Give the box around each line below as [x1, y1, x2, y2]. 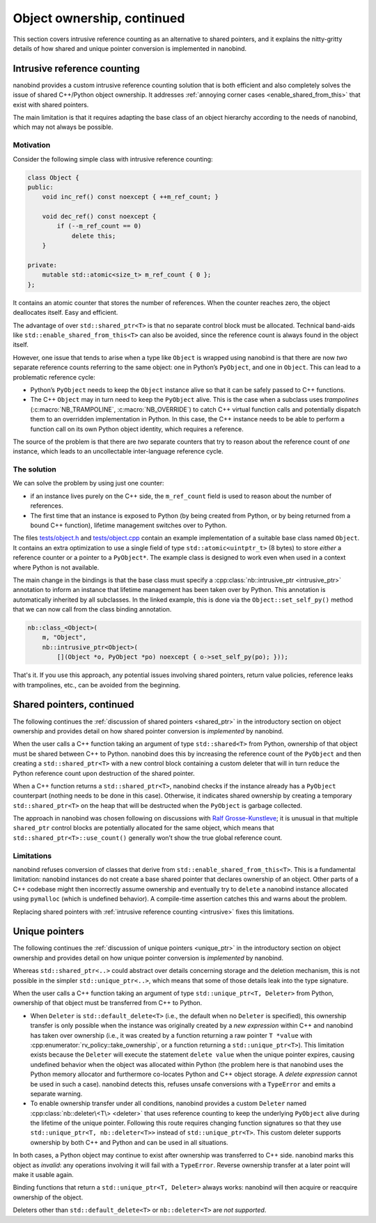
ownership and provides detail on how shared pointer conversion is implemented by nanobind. [13, 726, 284, 735]
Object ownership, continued [13, 10, 185, 26]
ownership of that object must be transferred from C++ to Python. [13, 999, 203, 1007]
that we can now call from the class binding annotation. [13, 605, 172, 614]
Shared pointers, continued [13, 699, 134, 710]
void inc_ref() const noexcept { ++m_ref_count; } [42, 193, 219, 201]
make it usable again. [13, 1171, 75, 1179]
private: [27, 261, 58, 270]
